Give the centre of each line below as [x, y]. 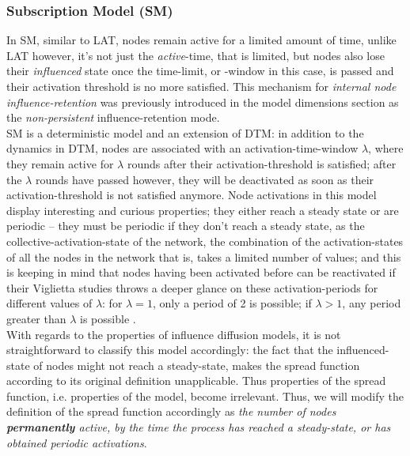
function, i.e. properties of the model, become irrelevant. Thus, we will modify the [205, 396]
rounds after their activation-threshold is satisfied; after [262, 163]
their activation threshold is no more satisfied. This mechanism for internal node [201, 86]
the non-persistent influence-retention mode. [113, 117]
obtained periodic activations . [77, 442]
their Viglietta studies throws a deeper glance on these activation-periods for [192, 287]
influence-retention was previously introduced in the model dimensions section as [203, 102]
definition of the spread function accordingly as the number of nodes [171, 411]
